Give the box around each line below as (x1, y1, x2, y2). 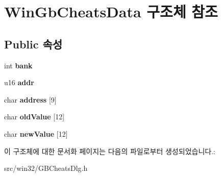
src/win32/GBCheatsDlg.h (4, 163, 88, 173)
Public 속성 (4, 36, 63, 52)
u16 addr (4, 77, 34, 88)
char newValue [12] (4, 128, 68, 139)
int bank (4, 60, 33, 70)
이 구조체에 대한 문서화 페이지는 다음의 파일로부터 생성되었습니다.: (4, 145, 215, 156)
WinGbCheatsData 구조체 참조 (4, 1, 218, 22)
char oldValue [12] (4, 111, 65, 122)
